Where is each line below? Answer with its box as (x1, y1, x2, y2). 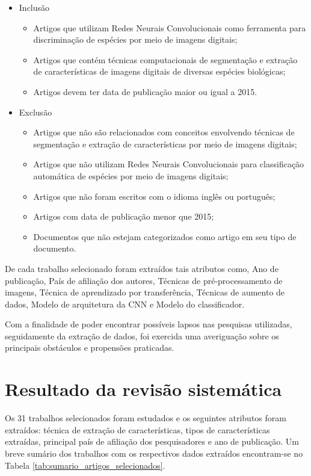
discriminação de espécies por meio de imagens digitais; (33, 33, 238, 46)
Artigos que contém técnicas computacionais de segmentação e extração (33, 53, 298, 66)
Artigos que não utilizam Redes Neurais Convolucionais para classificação (33, 158, 304, 170)
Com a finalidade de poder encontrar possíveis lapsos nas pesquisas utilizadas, (5, 318, 292, 330)
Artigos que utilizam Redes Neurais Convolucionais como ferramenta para (33, 21, 306, 34)
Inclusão (19, 1, 50, 13)
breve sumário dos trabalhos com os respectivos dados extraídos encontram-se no (5, 447, 303, 459)
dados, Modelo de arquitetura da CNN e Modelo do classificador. (5, 297, 245, 310)
